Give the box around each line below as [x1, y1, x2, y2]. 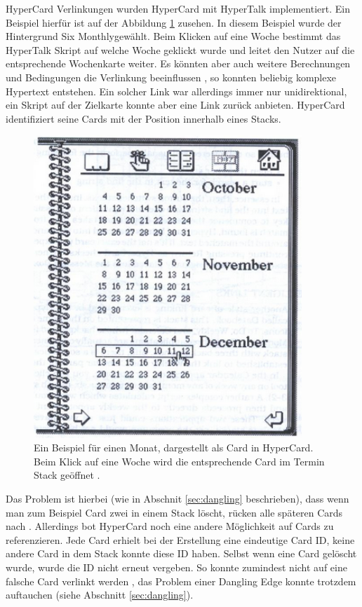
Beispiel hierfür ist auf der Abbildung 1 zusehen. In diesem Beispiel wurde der [6, 15, 342, 29]
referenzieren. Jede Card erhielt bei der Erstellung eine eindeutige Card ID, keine [6, 532, 355, 547]
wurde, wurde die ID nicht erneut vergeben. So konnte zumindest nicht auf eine [6, 560, 347, 574]
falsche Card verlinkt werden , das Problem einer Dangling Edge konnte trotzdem [6, 573, 356, 588]
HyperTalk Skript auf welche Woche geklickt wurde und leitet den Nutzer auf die [6, 42, 355, 57]
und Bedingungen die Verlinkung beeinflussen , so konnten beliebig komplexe [6, 69, 337, 84]
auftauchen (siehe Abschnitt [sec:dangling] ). [6, 587, 194, 602]
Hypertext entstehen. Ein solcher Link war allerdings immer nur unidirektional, [6, 83, 347, 98]
